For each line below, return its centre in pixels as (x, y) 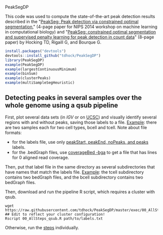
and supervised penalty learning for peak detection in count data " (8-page (80, 37)
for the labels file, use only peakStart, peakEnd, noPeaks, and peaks (80, 142)
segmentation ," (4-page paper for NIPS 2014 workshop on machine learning (81, 27)
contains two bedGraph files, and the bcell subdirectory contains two (74, 177)
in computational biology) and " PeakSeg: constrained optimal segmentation (81, 32)
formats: (13, 133)
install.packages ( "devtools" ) (36, 51)
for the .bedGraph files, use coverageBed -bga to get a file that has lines (84, 152)
